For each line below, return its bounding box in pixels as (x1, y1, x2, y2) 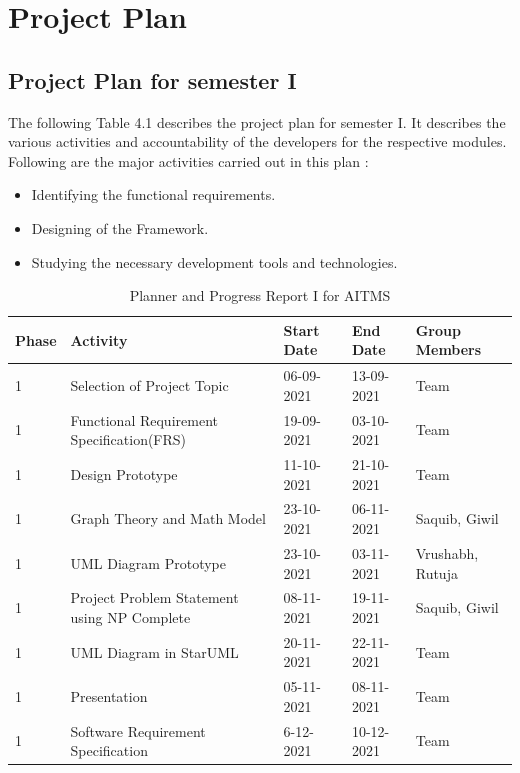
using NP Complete (70, 606, 191, 627)
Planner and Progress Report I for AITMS (129, 285, 391, 306)
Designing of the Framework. (31, 217, 209, 238)
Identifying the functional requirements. (31, 184, 276, 205)
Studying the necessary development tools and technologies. (31, 251, 398, 272)
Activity (70, 329, 128, 350)
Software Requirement (70, 720, 206, 741)
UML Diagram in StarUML (70, 641, 239, 662)
